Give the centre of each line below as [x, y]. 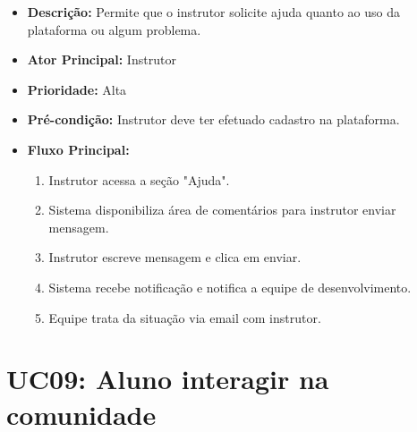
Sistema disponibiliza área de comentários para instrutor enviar [222, 210]
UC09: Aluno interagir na [168, 379]
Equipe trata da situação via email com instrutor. [185, 317]
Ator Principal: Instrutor [102, 59]
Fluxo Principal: [78, 149]
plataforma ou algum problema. [114, 29]
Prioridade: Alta [77, 89]
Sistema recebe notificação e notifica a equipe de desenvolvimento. [230, 287]
